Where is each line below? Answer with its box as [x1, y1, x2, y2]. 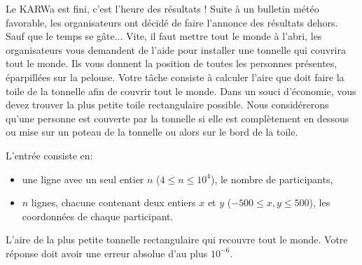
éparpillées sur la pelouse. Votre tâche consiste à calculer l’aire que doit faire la [6, 69, 344, 84]
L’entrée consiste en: [6, 148, 93, 162]
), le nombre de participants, [210, 171, 333, 186]
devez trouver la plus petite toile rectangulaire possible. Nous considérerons [6, 97, 329, 112]
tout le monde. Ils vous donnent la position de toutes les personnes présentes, [6, 56, 337, 71]
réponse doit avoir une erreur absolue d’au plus [6, 245, 208, 260]
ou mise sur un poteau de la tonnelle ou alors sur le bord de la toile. [6, 124, 298, 139]
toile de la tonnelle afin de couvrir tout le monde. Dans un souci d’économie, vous [6, 83, 356, 98]
